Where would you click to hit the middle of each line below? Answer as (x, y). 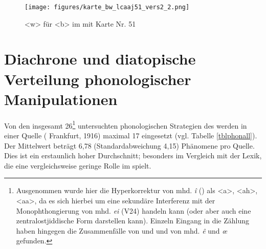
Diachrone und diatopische (100, 59)
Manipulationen (61, 99)
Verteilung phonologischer (98, 79)
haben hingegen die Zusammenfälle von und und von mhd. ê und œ (122, 230)
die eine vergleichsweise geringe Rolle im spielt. (78, 165)
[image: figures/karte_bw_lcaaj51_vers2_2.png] (107, 7)
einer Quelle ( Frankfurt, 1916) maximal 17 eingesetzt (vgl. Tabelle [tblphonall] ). (131, 135)
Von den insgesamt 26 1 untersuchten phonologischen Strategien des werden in (126, 125)
